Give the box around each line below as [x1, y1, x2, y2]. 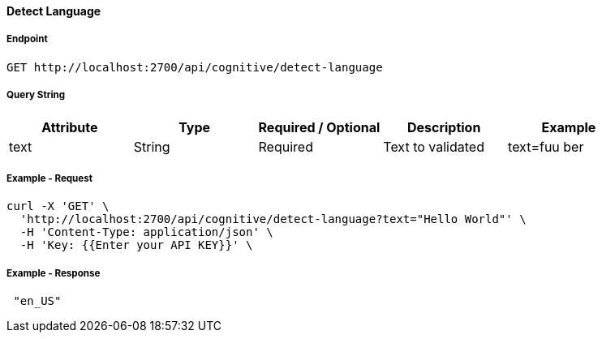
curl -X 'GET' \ [6, 200, 110, 213]
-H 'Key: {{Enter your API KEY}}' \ [19, 238, 253, 252]
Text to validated [383, 138, 484, 155]
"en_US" [13, 294, 62, 308]
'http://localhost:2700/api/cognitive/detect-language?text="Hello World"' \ [19, 212, 527, 226]
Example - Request [6, 172, 93, 184]
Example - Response [6, 267, 101, 279]
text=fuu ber [508, 138, 584, 155]
